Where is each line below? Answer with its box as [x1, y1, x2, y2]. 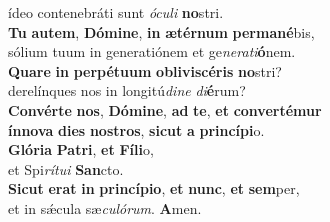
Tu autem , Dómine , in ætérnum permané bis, [8, 21, 315, 42]
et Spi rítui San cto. [8, 158, 124, 179]
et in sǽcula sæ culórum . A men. [8, 197, 202, 218]
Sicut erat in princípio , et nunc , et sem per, [8, 178, 300, 199]
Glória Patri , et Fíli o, [8, 139, 154, 160]
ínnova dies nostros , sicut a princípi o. [8, 119, 265, 140]
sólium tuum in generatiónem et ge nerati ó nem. [8, 41, 296, 62]
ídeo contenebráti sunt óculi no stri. [8, 2, 224, 22]
